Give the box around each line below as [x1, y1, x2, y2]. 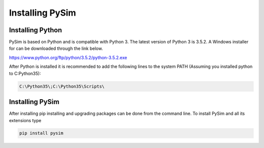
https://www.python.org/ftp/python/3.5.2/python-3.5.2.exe [9, 54, 127, 61]
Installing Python [9, 26, 62, 34]
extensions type [9, 117, 42, 123]
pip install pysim [19, 130, 64, 136]
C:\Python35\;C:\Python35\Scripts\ [19, 84, 105, 89]
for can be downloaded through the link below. [9, 45, 103, 51]
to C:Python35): [9, 70, 41, 76]
